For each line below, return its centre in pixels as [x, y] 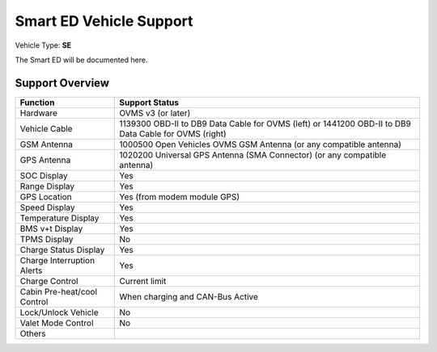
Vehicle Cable [46, 128]
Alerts [31, 270]
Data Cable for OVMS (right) [173, 133]
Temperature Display [59, 218]
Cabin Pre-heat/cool [58, 291]
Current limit [143, 281]
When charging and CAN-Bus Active [189, 296]
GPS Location [46, 196]
